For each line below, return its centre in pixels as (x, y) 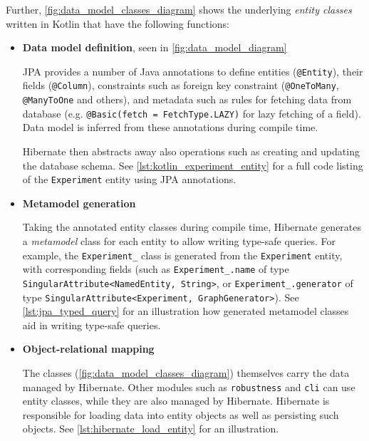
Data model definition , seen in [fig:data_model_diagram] (155, 47)
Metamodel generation (79, 203)
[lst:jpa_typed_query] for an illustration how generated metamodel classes (186, 311)
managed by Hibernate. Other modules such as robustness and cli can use (189, 386)
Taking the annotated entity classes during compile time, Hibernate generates (192, 227)
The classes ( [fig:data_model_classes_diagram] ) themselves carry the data (186, 373)
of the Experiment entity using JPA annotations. (129, 179)
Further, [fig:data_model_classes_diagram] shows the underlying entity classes (179, 9)
